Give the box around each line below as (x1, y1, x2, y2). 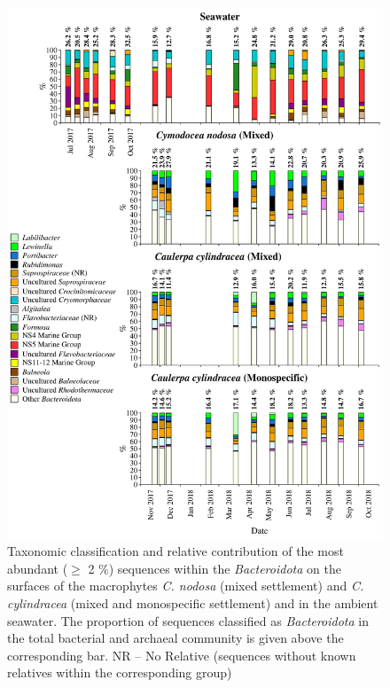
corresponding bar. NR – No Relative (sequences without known (7, 645, 356, 664)
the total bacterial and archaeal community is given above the (7, 629, 344, 647)
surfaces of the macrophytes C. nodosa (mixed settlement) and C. (7, 576, 364, 595)
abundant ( (7, 559, 68, 577)
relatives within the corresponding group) (7, 663, 232, 682)
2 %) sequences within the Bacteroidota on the (88, 559, 341, 577)
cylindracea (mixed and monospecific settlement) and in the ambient (7, 594, 378, 613)
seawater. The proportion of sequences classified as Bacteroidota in (7, 611, 370, 629)
